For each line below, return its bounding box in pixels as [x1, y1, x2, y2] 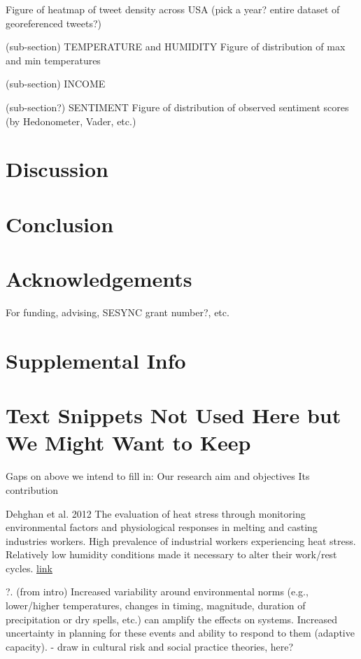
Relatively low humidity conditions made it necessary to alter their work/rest [6, 547, 337, 562]
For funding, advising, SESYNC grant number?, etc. [6, 305, 229, 320]
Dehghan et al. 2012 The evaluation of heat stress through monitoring [6, 506, 306, 520]
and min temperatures [6, 52, 101, 67]
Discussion [6, 155, 108, 183]
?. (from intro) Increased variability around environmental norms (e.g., [6, 584, 309, 599]
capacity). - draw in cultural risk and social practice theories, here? [6, 639, 294, 653]
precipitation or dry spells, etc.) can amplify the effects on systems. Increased [6, 611, 337, 626]
